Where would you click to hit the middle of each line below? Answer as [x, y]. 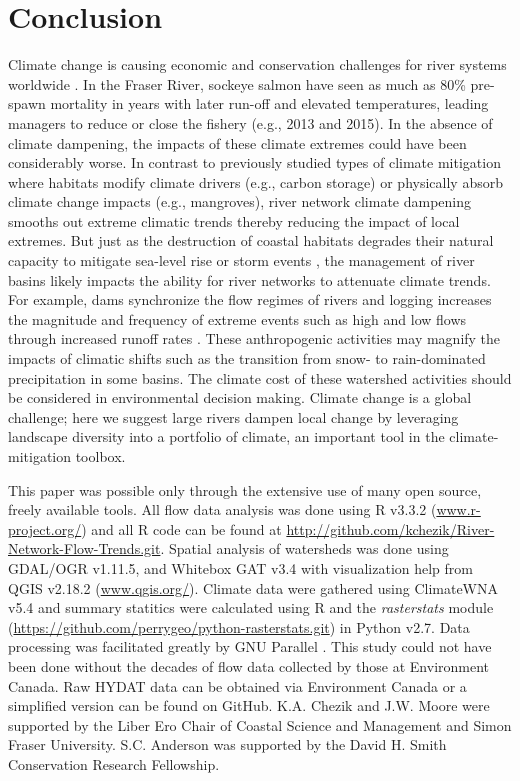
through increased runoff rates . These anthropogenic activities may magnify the [254, 338]
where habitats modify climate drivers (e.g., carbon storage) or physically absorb [255, 181]
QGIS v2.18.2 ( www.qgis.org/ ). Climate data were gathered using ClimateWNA [253, 587]
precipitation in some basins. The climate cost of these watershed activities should [260, 377]
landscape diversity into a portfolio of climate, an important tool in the [226, 436]
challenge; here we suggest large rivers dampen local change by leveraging [233, 416]
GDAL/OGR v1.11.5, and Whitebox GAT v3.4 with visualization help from [241, 567]
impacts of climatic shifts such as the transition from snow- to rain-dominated [247, 358]
